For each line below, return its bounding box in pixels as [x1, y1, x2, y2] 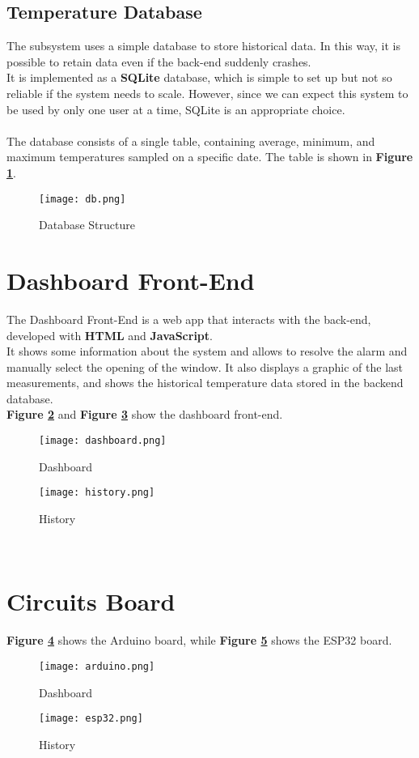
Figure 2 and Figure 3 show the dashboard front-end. [6, 406, 283, 423]
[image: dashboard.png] [39, 435, 167, 447]
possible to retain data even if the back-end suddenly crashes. [6, 53, 311, 70]
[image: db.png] [39, 193, 126, 205]
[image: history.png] [39, 487, 155, 499]
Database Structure [39, 216, 135, 233]
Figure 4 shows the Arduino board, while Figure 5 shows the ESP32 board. [6, 632, 392, 649]
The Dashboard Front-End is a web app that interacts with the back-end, [6, 310, 371, 327]
